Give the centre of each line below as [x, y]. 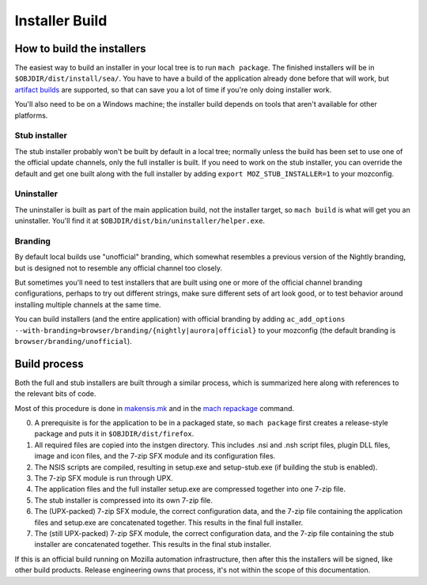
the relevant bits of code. [55, 394]
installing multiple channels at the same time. [88, 304]
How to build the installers [80, 49]
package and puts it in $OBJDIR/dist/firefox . [114, 434]
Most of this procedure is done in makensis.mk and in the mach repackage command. [155, 408]
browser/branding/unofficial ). [73, 341]
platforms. [31, 115]
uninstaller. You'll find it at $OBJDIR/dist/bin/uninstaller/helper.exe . [140, 221]
